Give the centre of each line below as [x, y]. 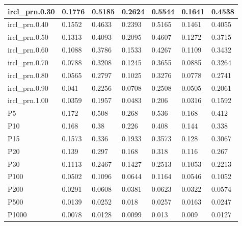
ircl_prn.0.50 [28, 37]
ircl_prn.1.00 [28, 100]
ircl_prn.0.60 [28, 50]
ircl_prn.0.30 [31, 11]
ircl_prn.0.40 [28, 24]
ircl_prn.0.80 [28, 75]
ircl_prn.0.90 [28, 87]
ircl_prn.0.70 [28, 62]
